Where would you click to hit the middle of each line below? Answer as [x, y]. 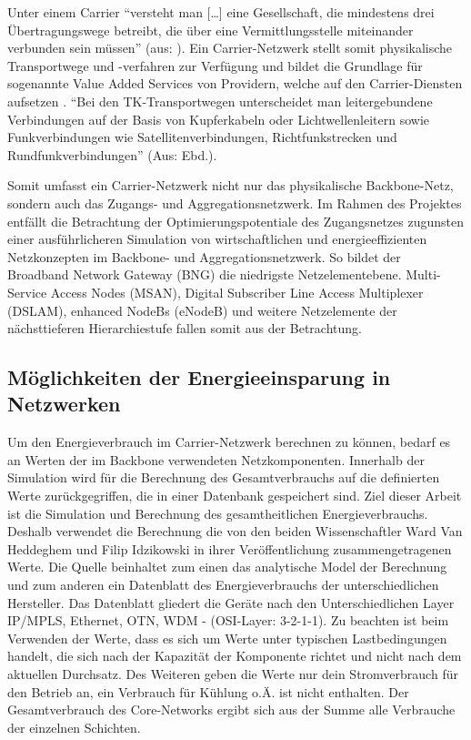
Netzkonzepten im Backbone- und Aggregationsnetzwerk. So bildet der [204, 256]
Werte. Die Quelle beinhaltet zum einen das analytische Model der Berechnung [227, 567]
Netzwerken [64, 404]
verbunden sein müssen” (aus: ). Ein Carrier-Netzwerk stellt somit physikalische [230, 48]
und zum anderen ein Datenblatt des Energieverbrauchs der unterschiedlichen [223, 585]
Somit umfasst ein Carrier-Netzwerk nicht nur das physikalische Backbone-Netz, [230, 185]
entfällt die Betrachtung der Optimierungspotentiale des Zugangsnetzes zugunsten [235, 221]
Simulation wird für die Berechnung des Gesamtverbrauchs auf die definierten [224, 477]
